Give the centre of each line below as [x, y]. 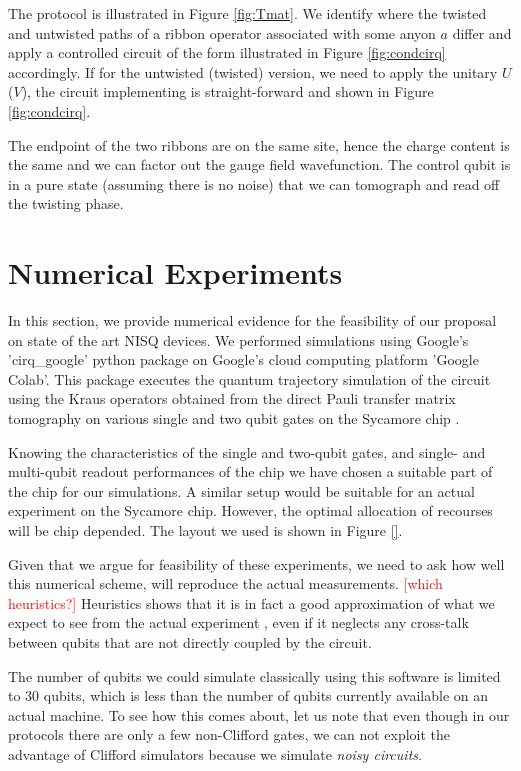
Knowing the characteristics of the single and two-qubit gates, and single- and [247, 451]
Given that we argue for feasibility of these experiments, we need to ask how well [256, 563]
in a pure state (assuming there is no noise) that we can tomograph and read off [254, 183]
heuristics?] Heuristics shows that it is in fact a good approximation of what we [251, 602]
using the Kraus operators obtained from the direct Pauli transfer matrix [232, 398]
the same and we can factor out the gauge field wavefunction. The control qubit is [259, 164]
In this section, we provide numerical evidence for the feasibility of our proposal [252, 320]
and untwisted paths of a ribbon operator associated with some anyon [222, 32]
